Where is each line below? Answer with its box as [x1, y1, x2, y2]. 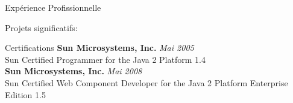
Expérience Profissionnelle [5, 1, 101, 13]
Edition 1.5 [5, 88, 46, 101]
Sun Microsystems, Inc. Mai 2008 [5, 65, 142, 77]
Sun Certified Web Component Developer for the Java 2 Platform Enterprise [5, 76, 288, 89]
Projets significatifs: [5, 21, 78, 34]
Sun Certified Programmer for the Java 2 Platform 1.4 [5, 53, 206, 65]
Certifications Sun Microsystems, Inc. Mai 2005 [5, 41, 194, 54]
